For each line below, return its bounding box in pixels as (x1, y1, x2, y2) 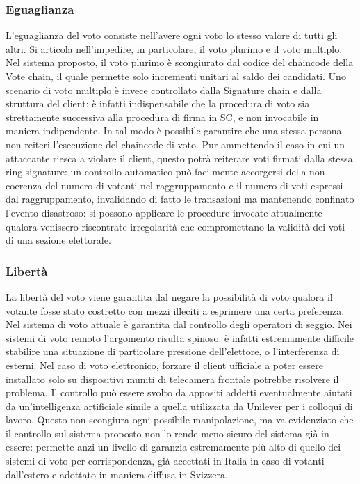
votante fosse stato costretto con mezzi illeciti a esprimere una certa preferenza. (6, 303, 345, 318)
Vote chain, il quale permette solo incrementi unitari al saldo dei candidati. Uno (6, 69, 346, 83)
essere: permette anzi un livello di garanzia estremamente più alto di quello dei (6, 439, 341, 454)
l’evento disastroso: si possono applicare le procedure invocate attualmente (6, 205, 322, 219)
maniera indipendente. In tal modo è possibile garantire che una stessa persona (6, 123, 342, 138)
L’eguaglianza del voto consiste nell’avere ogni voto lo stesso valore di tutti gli (6, 28, 338, 42)
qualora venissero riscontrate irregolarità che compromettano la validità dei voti (6, 219, 345, 233)
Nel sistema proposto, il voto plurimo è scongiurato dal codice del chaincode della (6, 55, 354, 70)
